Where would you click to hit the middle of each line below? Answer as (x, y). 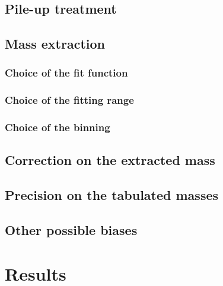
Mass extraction (55, 44)
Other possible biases (71, 230)
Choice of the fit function (66, 73)
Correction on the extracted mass (110, 160)
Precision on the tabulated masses (112, 195)
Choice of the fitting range (69, 100)
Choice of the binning (58, 127)
